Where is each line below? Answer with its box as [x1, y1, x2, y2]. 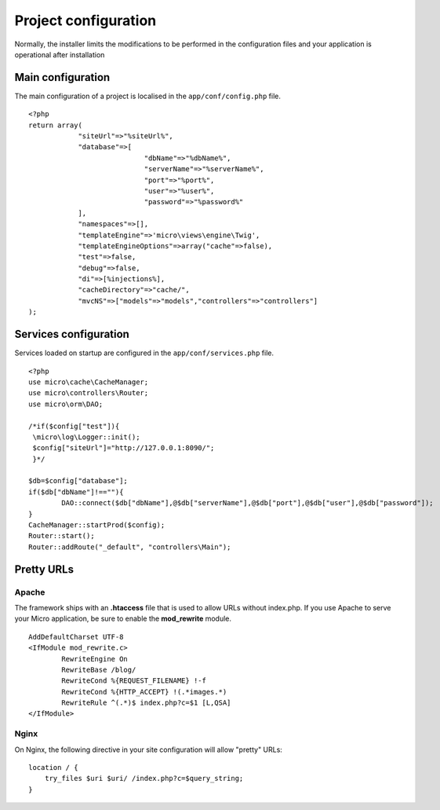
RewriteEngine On [61, 654, 129, 663]
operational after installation [14, 49, 105, 59]
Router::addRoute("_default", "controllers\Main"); [28, 542, 231, 552]
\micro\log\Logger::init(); [32, 432, 140, 442]
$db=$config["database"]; [28, 476, 129, 486]
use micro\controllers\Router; [28, 389, 149, 398]
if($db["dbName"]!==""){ [28, 487, 124, 497]
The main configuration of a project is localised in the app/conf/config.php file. [14, 91, 282, 101]
